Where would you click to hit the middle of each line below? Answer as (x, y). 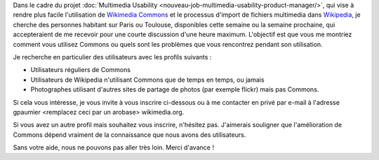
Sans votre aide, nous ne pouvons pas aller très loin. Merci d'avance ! (113, 147)
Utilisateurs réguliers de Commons (81, 70)
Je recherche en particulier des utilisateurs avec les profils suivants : (112, 57)
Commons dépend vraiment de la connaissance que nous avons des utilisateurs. (129, 134)
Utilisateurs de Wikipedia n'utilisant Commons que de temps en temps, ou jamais (147, 80)
